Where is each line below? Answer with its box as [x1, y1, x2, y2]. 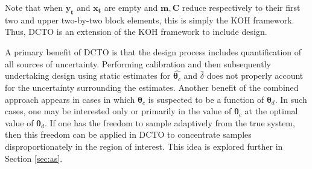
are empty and [104, 1, 158, 13]
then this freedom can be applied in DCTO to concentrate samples [5, 128, 252, 141]
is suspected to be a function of [148, 93, 264, 105]
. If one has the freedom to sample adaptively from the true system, [44, 116, 295, 129]
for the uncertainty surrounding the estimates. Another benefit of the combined [5, 81, 299, 93]
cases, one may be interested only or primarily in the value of [5, 105, 232, 117]
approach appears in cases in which [5, 93, 135, 105]
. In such [275, 93, 307, 105]
